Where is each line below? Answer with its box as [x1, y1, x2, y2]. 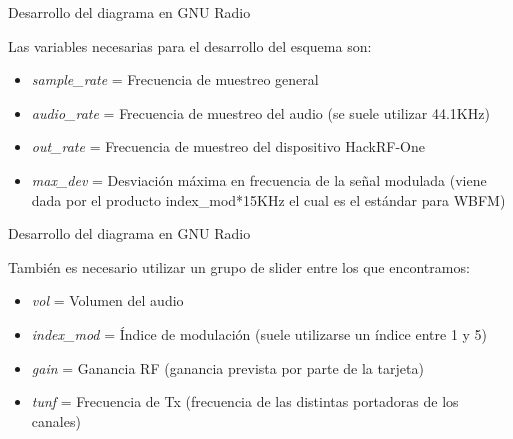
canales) [31, 410, 81, 431]
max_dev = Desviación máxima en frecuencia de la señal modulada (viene [31, 169, 487, 190]
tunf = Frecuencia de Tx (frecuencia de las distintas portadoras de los [31, 391, 459, 412]
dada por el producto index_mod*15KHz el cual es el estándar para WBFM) [31, 189, 506, 210]
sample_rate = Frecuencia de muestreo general [31, 69, 319, 90]
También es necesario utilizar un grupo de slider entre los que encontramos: [8, 256, 470, 277]
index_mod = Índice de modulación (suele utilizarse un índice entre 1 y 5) [31, 323, 488, 344]
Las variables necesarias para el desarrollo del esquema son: [8, 35, 372, 56]
